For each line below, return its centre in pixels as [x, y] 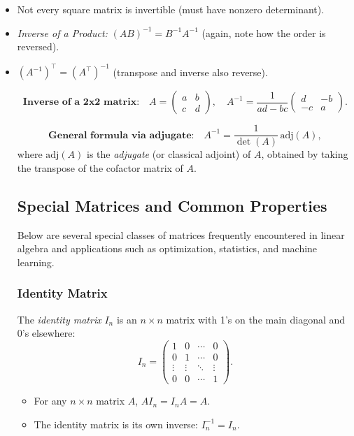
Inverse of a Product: [62, 32]
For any [50, 401]
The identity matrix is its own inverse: [116, 424]
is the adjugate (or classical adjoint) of [169, 154]
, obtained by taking [305, 154]
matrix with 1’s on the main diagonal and [256, 319]
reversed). [38, 46]
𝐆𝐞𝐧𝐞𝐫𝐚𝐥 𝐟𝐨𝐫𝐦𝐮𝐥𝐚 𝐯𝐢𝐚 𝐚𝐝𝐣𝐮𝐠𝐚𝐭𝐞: [121, 135]
